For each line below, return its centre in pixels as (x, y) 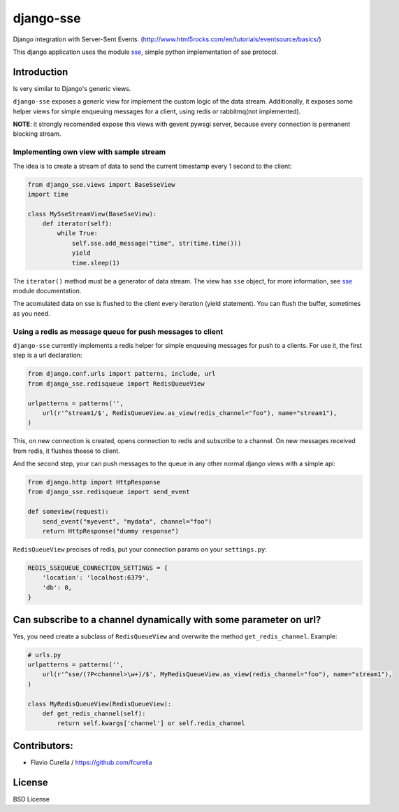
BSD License (31, 799)
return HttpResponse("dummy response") (111, 531)
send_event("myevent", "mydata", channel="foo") (127, 521)
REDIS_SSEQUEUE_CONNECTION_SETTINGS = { (97, 568)
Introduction (41, 72)
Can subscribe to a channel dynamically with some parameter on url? (167, 619)
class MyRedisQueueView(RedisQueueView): (100, 704)
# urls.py (44, 655)
